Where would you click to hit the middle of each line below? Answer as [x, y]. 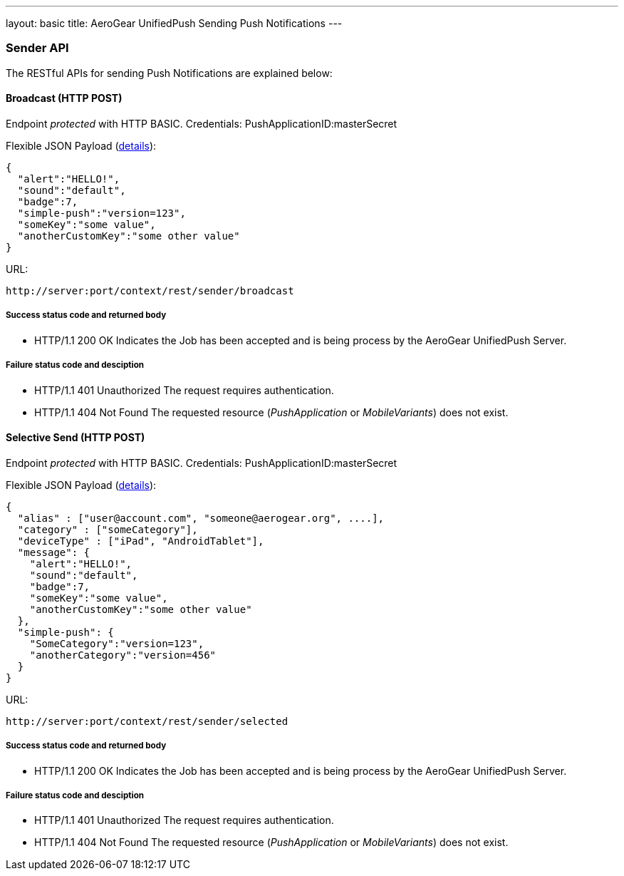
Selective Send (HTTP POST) [76, 438]
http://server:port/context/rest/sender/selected [147, 721]
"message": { [54, 552]
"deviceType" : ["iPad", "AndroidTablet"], [141, 541]
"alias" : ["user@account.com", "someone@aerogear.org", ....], [201, 518]
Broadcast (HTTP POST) [64, 98]
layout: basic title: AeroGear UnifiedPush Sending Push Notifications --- [174, 23]
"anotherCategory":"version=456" [123, 655]
